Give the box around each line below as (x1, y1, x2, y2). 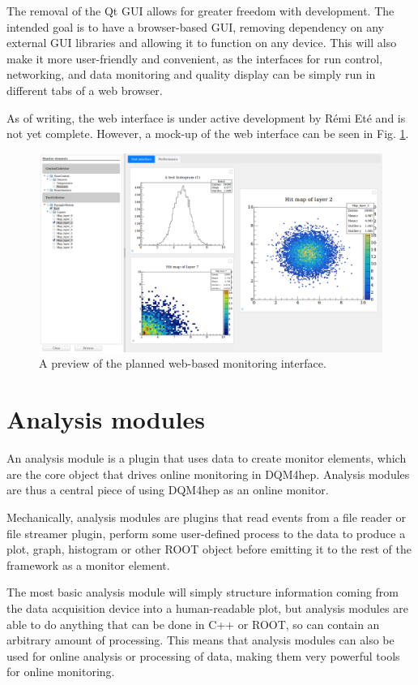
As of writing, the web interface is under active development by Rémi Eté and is (6, 109, 406, 126)
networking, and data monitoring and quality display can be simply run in (6, 66, 376, 83)
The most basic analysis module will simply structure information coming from (6, 584, 399, 601)
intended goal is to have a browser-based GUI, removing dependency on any (6, 18, 384, 35)
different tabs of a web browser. (6, 81, 163, 98)
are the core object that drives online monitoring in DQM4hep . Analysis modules (6, 465, 410, 482)
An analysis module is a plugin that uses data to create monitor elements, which (6, 450, 407, 467)
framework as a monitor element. (6, 556, 170, 573)
